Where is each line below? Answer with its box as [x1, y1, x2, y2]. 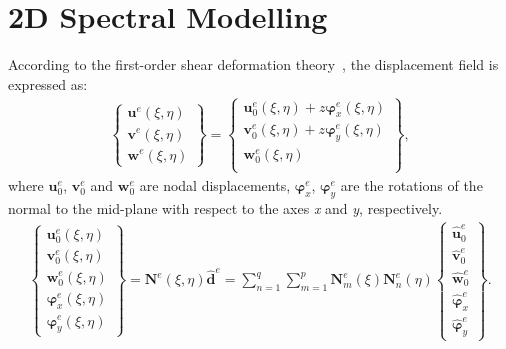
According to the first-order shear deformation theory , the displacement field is [8, 54, 499, 75]
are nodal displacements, [139, 174, 291, 195]
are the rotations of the [340, 174, 483, 195]
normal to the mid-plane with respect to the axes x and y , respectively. [8, 197, 443, 218]
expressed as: [8, 73, 88, 94]
